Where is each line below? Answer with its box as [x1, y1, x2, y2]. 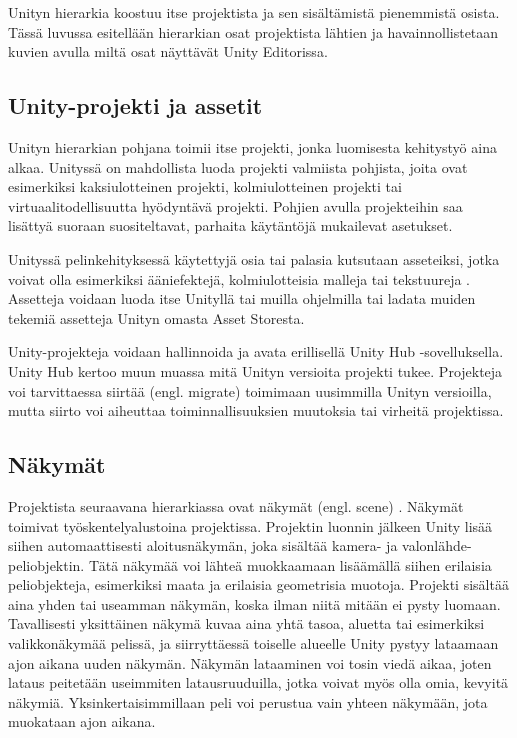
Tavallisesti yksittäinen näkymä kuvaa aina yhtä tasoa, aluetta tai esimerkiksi [8, 613, 485, 634]
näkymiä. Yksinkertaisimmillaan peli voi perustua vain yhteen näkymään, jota [8, 691, 488, 712]
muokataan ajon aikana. [8, 711, 156, 732]
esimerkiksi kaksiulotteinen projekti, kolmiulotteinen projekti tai [8, 176, 402, 197]
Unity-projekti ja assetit [8, 90, 263, 121]
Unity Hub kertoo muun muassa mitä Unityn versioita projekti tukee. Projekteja [8, 360, 503, 381]
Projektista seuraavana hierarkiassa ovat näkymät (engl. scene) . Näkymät [8, 495, 464, 516]
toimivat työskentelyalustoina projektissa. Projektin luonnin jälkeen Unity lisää [8, 515, 493, 536]
